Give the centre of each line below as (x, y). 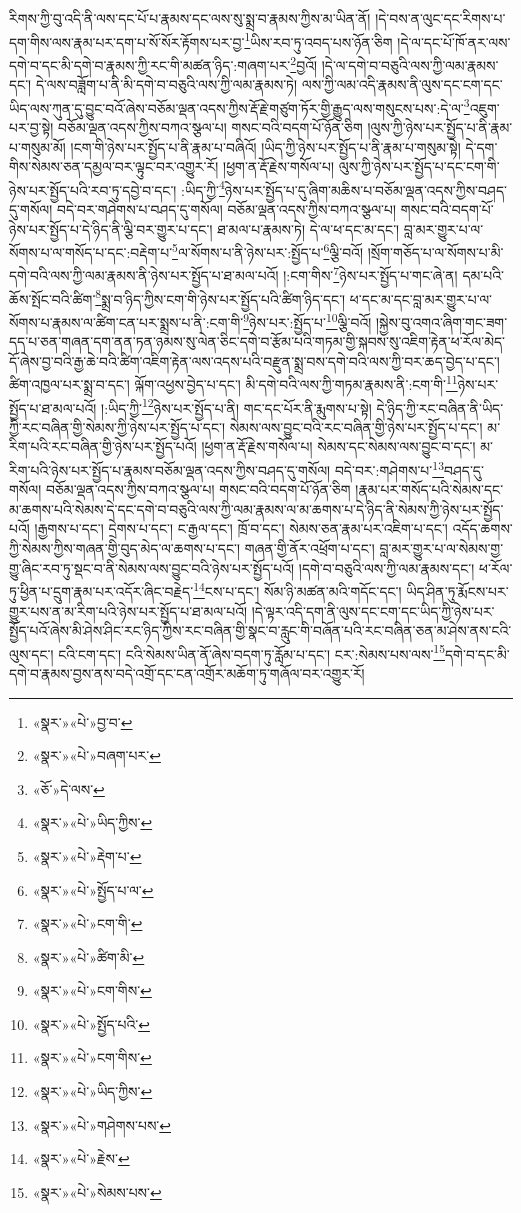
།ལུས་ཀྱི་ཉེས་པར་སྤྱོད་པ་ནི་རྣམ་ (440, 126)
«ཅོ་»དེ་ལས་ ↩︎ (68, 788)
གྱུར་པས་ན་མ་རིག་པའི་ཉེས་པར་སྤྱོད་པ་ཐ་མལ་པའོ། (128, 610)
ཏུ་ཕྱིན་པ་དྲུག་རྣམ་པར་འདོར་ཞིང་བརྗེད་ (101, 590)
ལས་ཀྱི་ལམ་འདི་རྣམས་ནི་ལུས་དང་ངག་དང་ (402, 84)
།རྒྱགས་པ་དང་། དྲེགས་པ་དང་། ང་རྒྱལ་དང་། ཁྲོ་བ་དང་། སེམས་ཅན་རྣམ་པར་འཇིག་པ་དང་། (241, 528)
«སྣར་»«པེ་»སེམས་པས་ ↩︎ (97, 1191)
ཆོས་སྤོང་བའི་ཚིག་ (52, 298)
